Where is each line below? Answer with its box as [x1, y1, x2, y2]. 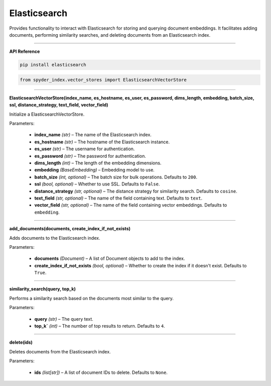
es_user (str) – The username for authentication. [34, 146, 135, 152]
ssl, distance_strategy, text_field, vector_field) [9, 102, 108, 108]
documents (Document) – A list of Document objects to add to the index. [34, 255, 185, 261]
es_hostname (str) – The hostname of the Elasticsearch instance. [34, 139, 170, 145]
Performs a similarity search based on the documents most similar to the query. [9, 295, 174, 301]
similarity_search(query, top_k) [9, 286, 76, 292]
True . [34, 269, 47, 276]
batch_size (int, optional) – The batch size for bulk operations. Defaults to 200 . [34, 174, 198, 180]
